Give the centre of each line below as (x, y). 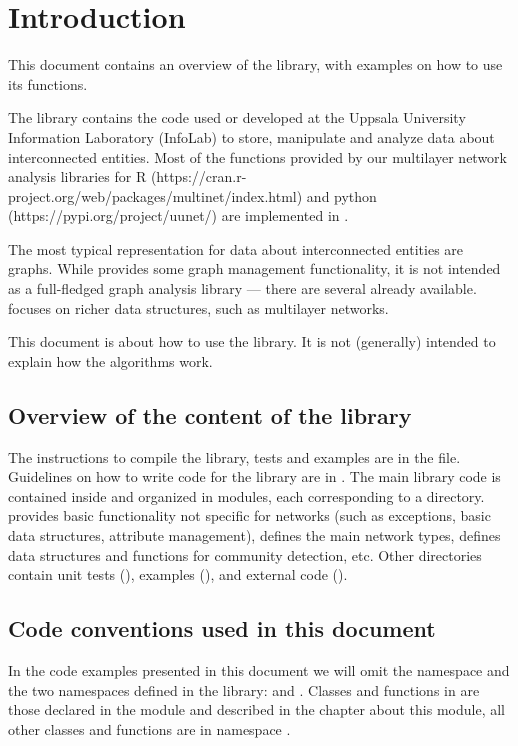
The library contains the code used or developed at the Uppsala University (237, 117)
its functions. (48, 83)
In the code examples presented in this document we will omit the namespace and (259, 670)
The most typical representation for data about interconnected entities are (236, 248)
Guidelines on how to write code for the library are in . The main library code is (254, 476)
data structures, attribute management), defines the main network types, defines (254, 535)
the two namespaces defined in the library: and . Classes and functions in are (244, 689)
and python (341, 195)
